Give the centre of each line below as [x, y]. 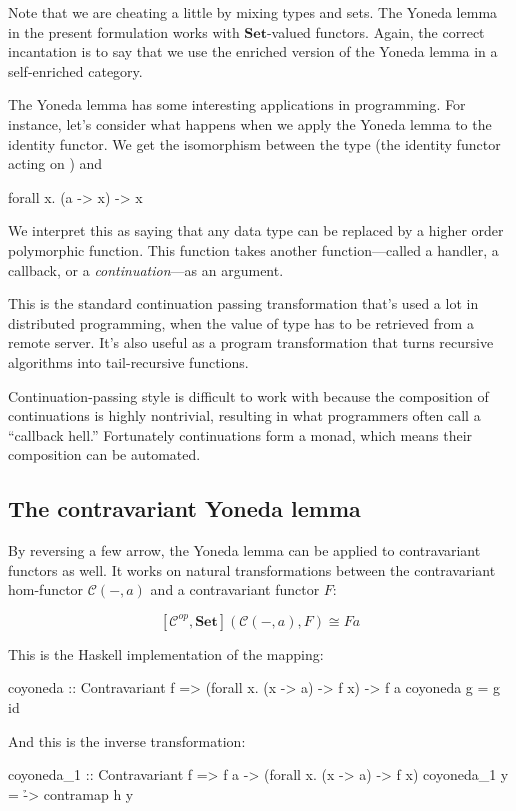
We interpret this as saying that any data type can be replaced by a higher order [256, 230]
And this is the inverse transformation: [127, 740]
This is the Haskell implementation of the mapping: [166, 653]
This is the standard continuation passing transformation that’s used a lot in [243, 303]
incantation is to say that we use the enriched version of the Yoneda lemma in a [253, 51]
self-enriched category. [75, 70]
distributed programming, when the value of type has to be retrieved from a [241, 322]
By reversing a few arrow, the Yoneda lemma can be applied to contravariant [244, 550]
